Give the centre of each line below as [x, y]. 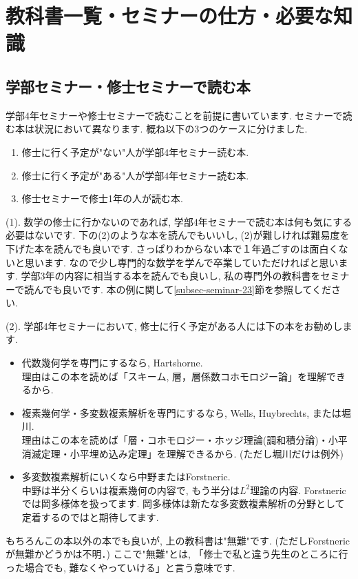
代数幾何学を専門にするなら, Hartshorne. [112, 363]
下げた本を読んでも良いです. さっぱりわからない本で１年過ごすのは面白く [172, 248]
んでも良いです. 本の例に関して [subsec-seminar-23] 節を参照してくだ [183, 289]
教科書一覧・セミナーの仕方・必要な [170, 16]
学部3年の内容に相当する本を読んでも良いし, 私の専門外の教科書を [171, 276]
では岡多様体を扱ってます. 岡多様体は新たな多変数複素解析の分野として [183, 503]
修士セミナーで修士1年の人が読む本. [102, 198]
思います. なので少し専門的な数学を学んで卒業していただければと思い [181, 262]
